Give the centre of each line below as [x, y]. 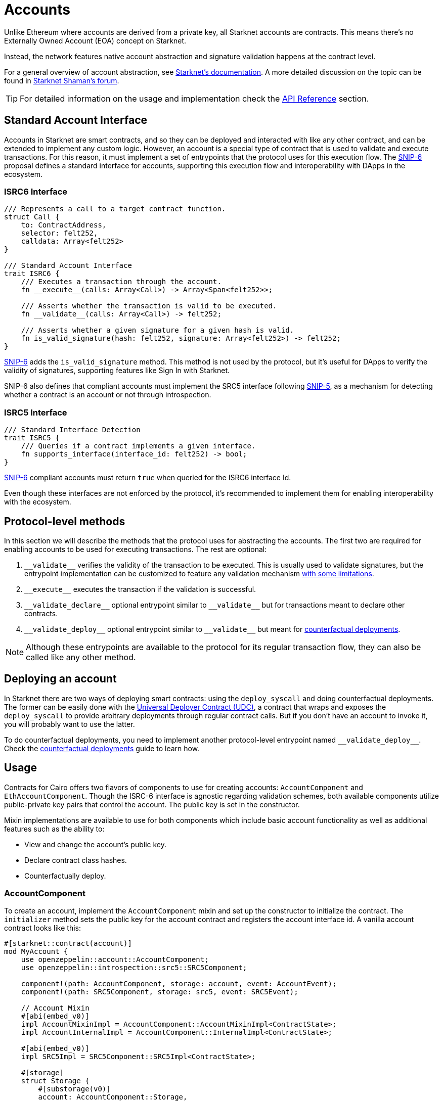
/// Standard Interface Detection [72, 430]
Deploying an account [60, 679]
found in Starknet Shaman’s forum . [62, 80]
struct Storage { [55, 1081]
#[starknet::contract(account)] [68, 944]
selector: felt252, [59, 233]
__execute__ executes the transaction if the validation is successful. [140, 589]
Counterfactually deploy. [65, 876]
